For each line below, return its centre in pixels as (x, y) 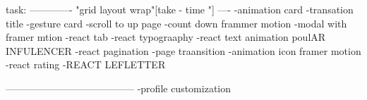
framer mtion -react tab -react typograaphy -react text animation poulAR (166, 37)
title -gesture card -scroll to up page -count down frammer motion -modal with (176, 23)
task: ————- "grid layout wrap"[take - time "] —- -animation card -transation (180, 9)
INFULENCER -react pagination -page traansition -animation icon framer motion (183, 50)
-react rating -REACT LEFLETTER (86, 64)
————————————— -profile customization (119, 88)
